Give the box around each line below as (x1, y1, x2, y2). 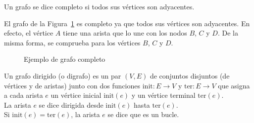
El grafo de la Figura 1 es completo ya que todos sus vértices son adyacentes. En (4, 18, 250, 28)
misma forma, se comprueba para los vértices (4, 37, 141, 47)
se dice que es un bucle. (107, 109, 179, 120)
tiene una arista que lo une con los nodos (63, 28, 187, 38)
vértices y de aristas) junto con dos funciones (4, 80, 141, 90)
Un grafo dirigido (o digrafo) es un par (4, 70, 121, 81)
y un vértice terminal (131, 90, 196, 100)
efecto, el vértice (4, 28, 53, 38)
